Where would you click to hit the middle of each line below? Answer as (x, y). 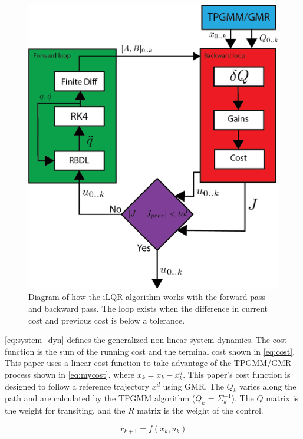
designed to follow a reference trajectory (77, 386)
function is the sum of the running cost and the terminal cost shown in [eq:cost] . (150, 351)
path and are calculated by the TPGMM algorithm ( (100, 398)
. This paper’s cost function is (237, 374)
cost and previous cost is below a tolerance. (107, 320)
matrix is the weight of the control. (200, 410)
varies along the (268, 386)
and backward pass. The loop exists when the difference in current (148, 308)
